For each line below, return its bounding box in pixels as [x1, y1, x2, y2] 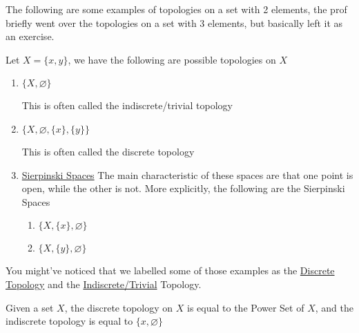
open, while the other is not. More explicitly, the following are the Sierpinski [21, 181, 345, 196]
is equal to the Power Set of [187, 300, 304, 314]
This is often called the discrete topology [21, 144, 195, 158]
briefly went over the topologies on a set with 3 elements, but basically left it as [6, 15, 343, 30]
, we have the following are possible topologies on [68, 52, 276, 66]
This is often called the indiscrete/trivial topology [21, 98, 233, 113]
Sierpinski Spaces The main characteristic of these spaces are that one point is [21, 167, 353, 182]
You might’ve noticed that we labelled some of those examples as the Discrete [6, 263, 335, 278]
